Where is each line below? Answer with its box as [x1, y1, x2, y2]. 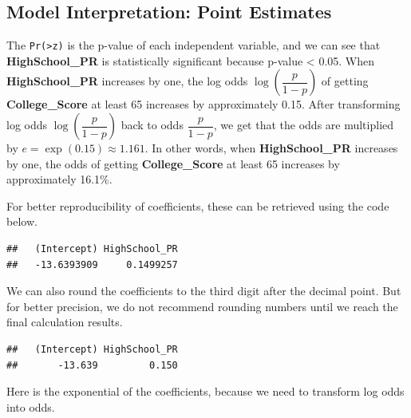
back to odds [121, 116, 184, 133]
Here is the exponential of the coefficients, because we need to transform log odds [6, 383, 405, 400]
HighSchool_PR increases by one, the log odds [6, 73, 248, 89]
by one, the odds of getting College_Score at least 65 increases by [6, 155, 340, 172]
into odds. [6, 398, 55, 415]
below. [6, 213, 38, 230]
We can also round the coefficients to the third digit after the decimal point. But [6, 282, 401, 299]
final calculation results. [6, 313, 123, 330]
